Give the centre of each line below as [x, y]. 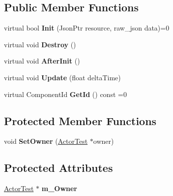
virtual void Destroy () [40, 44]
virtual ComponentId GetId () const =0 [65, 94]
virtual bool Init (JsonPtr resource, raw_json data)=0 [87, 28]
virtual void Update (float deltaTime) [62, 77]
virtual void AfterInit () [42, 61]
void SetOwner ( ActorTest [46, 141]
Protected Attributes [58, 168]
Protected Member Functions [80, 120]
